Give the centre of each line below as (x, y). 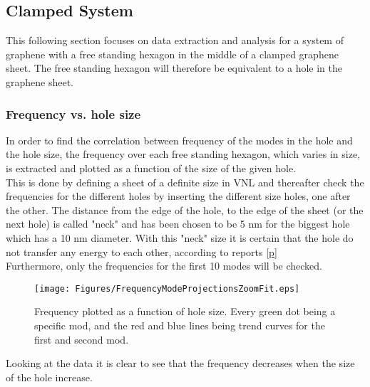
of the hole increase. (49, 377)
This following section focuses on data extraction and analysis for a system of (175, 40)
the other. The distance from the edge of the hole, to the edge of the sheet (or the (185, 210)
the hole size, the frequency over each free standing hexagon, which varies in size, (183, 154)
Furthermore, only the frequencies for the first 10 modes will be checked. (164, 266)
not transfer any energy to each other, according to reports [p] (142, 251)
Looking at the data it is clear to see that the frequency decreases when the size (180, 363)
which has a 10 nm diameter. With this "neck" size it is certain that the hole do (180, 237)
